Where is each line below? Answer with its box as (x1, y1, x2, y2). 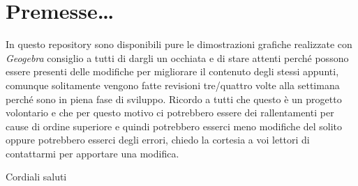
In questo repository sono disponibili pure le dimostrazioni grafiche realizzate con (6, 37, 352, 52)
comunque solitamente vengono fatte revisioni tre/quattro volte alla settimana (6, 77, 340, 92)
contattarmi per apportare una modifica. (6, 146, 179, 160)
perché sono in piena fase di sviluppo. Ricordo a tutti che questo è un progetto (6, 91, 342, 106)
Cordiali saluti (6, 169, 67, 184)
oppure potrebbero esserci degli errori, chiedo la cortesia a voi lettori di (6, 132, 310, 147)
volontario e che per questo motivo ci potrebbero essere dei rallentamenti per (6, 105, 334, 120)
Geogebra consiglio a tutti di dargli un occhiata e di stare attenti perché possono (6, 50, 349, 65)
